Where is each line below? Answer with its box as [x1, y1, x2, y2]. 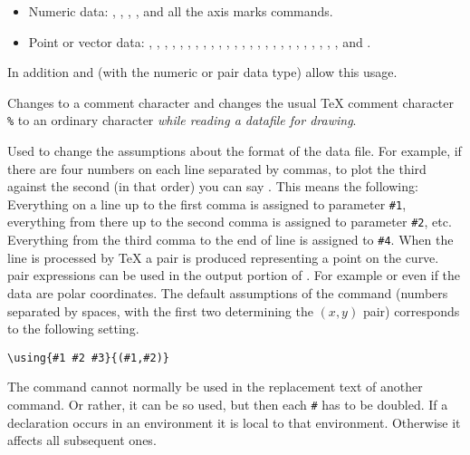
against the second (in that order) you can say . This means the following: [7, 177, 418, 196]
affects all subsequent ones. [7, 431, 157, 450]
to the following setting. [7, 319, 139, 338]
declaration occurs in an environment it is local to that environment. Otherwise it [7, 412, 461, 431]
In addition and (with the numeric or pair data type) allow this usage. [7, 63, 398, 82]
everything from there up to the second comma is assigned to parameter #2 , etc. [7, 212, 452, 231]
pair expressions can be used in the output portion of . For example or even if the [7, 266, 461, 285]
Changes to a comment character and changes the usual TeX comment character [7, 92, 455, 111]
